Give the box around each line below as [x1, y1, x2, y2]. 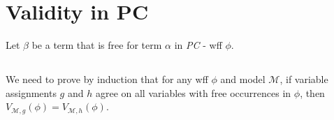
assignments [6, 85, 57, 100]
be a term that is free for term [31, 38, 162, 52]
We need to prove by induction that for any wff [6, 72, 208, 87]
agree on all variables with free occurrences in [95, 85, 291, 100]
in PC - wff [174, 38, 222, 52]
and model [220, 72, 266, 87]
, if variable [279, 72, 328, 87]
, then [300, 85, 325, 100]
